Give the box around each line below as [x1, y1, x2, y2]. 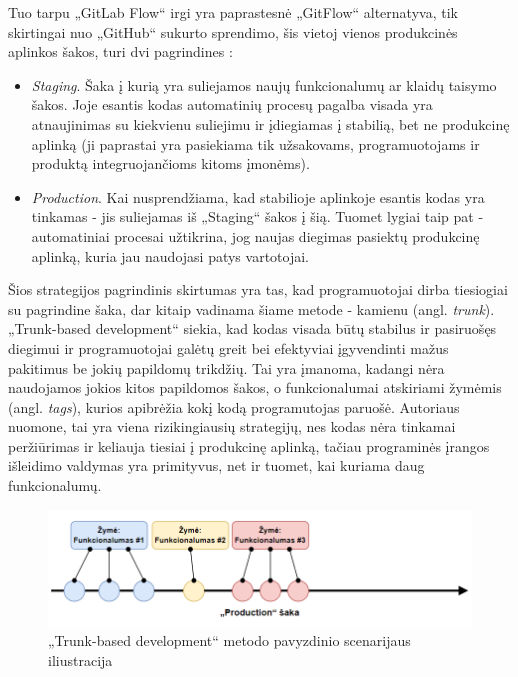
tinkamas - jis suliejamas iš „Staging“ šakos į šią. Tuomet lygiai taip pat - [31, 206, 484, 227]
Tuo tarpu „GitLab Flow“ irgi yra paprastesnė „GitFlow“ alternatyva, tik [8, 2, 458, 22]
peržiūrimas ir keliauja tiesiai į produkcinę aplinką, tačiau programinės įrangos [8, 435, 490, 456]
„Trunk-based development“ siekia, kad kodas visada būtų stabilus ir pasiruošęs [8, 318, 497, 339]
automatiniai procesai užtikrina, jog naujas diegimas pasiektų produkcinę [31, 225, 480, 246]
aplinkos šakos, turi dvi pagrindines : [8, 41, 233, 62]
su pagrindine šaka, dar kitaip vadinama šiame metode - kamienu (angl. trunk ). [8, 298, 495, 319]
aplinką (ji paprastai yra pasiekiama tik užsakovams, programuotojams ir [31, 133, 480, 154]
